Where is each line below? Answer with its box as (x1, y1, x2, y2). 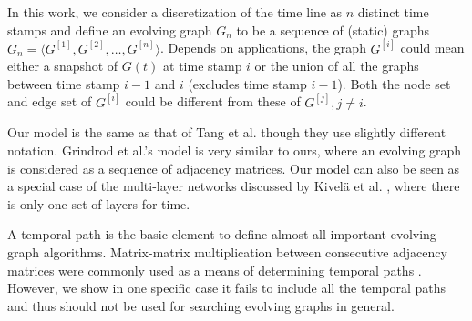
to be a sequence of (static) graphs (236, 20, 430, 39)
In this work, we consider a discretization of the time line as (7, 3, 343, 21)
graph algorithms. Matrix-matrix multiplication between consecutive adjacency (7, 243, 447, 261)
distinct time (357, 3, 429, 21)
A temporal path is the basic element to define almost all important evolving (7, 225, 436, 244)
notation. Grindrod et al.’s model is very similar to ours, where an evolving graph (7, 141, 462, 160)
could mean (400, 38, 465, 57)
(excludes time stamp (188, 74, 307, 93)
